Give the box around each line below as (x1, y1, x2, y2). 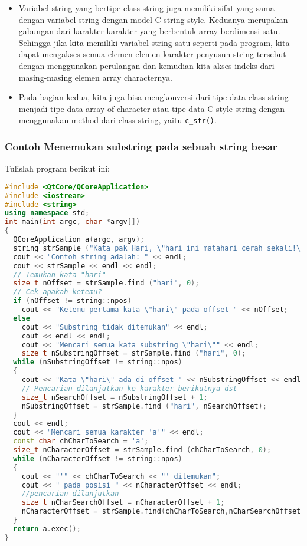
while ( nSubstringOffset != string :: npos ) (13, 358, 182, 367)
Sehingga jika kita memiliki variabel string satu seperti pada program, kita (18, 36, 290, 48)
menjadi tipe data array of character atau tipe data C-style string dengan (18, 102, 285, 114)
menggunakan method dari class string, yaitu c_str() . (18, 114, 217, 126)
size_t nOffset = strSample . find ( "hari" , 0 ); (13, 279, 200, 288)
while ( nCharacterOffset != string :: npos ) (13, 454, 182, 463)
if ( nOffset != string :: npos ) (13, 297, 132, 305)
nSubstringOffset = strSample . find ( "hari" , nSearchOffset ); (21, 402, 267, 410)
